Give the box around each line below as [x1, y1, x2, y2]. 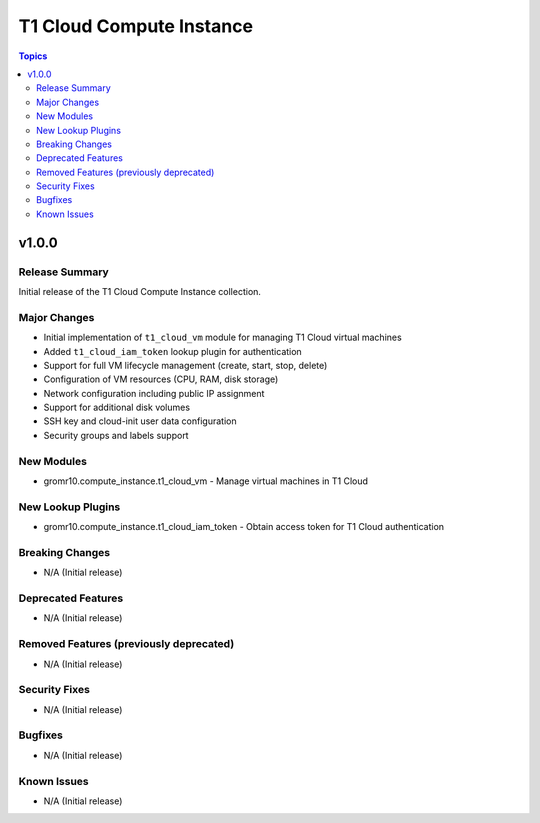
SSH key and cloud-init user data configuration [43, 415, 237, 427]
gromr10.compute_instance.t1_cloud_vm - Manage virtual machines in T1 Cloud [43, 475, 369, 487]
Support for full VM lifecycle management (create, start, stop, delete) [43, 359, 328, 371]
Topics [18, 50, 48, 62]
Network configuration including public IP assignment [43, 387, 265, 399]
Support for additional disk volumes [43, 401, 190, 414]
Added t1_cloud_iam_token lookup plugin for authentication [43, 345, 302, 357]
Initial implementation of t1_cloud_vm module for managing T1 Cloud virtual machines [43, 331, 402, 344]
